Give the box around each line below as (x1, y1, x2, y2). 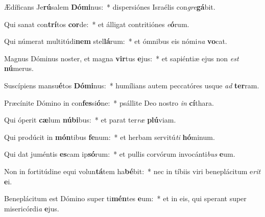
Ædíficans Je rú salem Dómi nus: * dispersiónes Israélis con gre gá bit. (4, 2, 215, 12)
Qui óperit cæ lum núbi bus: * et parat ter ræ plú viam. (4, 114, 176, 125)
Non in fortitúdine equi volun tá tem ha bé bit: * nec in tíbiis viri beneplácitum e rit (4, 165, 261, 176)
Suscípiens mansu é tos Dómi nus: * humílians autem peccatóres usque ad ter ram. (4, 80, 259, 90)
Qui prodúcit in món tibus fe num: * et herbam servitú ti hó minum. (4, 131, 215, 142)
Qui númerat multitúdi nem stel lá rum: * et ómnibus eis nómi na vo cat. (4, 36, 227, 46)
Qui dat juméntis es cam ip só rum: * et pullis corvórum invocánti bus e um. (4, 149, 235, 159)
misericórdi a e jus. (4, 203, 59, 213)
